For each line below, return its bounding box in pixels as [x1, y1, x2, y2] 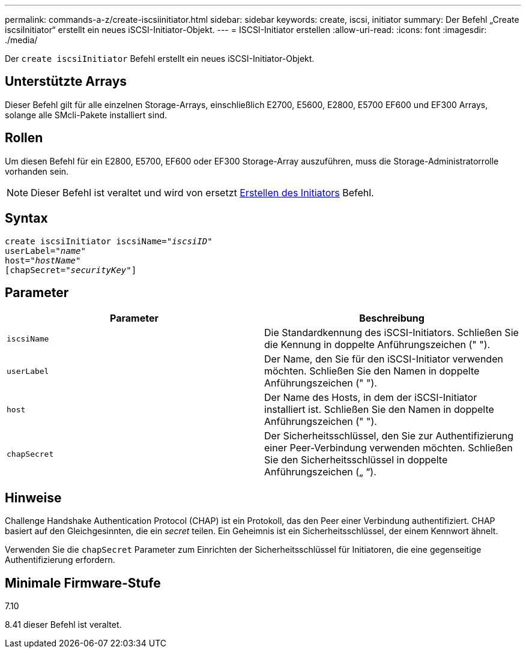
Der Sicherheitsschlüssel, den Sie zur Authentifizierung [264, 430, 514, 442]
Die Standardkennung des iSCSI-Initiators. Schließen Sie [264, 326, 519, 339]
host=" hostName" [5, 255, 81, 265]
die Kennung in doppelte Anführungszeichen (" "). [264, 339, 491, 351]
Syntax [5, 211, 48, 226]
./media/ [5, 35, 38, 45]
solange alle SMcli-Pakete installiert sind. [5, 109, 168, 120]
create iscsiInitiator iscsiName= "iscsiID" [5, 236, 213, 246]
